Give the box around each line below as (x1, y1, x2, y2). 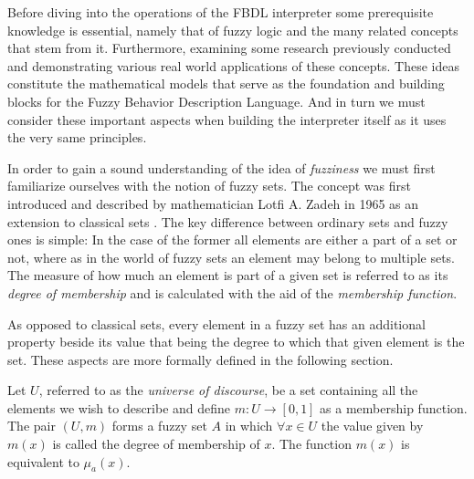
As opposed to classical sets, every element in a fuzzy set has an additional (7, 314, 426, 333)
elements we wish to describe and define (7, 398, 231, 417)
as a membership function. (320, 398, 468, 417)
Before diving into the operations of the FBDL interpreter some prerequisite (7, 3, 434, 21)
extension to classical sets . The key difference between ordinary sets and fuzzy (7, 212, 448, 231)
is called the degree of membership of (52, 434, 260, 453)
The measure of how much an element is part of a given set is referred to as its (7, 266, 448, 285)
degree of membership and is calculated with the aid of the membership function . (7, 283, 458, 302)
